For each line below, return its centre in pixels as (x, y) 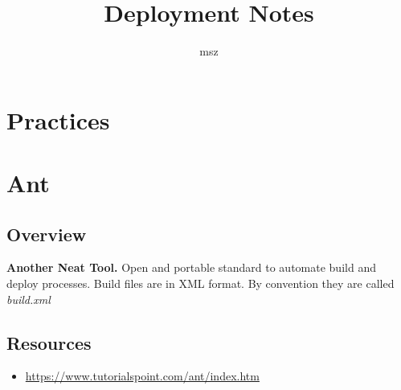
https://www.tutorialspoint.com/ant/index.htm (142, 376)
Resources (49, 342)
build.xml (29, 299)
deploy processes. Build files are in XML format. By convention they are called (200, 283)
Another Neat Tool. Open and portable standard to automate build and (191, 267)
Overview (47, 234)
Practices (58, 119)
